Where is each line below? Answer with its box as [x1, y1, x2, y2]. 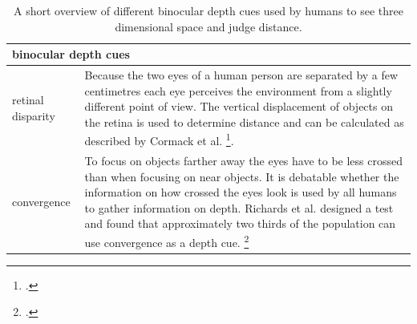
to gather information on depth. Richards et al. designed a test [84, 199, 394, 216]
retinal [12, 91, 44, 108]
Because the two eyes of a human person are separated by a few [84, 67, 399, 83]
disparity [12, 107, 55, 124]
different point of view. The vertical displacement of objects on [84, 98, 393, 115]
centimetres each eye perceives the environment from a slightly [84, 82, 392, 99]
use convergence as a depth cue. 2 [84, 231, 249, 250]
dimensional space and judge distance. [115, 18, 302, 34]
